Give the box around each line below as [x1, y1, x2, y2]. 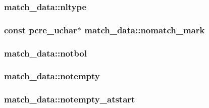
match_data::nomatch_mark [84, 23, 205, 36]
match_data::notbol [4, 46, 87, 59]
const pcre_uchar [4, 23, 77, 36]
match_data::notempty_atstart [4, 93, 135, 105]
